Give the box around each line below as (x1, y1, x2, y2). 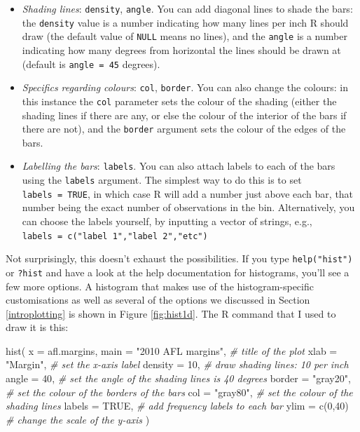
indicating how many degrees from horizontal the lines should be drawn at (22, 42, 341, 57)
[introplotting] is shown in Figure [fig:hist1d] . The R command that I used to (6, 306, 336, 320)
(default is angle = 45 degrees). (22, 56, 160, 71)
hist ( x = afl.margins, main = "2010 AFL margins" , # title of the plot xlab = (6, 343, 338, 358)
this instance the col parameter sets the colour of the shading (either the (22, 93, 337, 108)
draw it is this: (6, 320, 69, 335)
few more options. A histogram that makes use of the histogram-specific (6, 278, 314, 293)
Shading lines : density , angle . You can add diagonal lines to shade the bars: (22, 1, 353, 15)
